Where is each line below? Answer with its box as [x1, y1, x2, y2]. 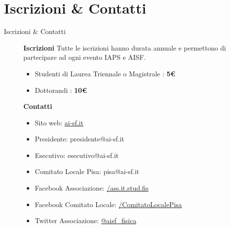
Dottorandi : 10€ [35, 85, 87, 95]
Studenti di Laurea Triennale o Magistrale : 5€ [35, 68, 176, 78]
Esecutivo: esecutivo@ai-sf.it [35, 150, 119, 160]
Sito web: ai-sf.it [35, 117, 84, 127]
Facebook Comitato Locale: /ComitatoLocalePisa [35, 199, 182, 209]
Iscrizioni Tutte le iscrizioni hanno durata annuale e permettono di [23, 42, 226, 53]
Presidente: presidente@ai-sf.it [35, 134, 124, 144]
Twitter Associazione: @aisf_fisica [35, 215, 137, 226]
